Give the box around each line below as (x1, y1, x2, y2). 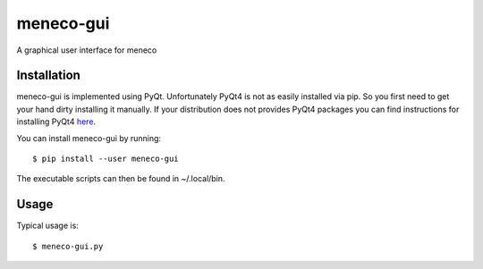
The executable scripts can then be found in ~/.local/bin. (16, 173, 225, 184)
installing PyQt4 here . (16, 116, 97, 127)
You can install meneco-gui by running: (16, 132, 161, 143)
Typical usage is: (16, 220, 80, 231)
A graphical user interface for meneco (16, 45, 157, 55)
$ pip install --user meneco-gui (32, 154, 179, 164)
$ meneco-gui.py (32, 241, 104, 251)
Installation (16, 68, 80, 83)
